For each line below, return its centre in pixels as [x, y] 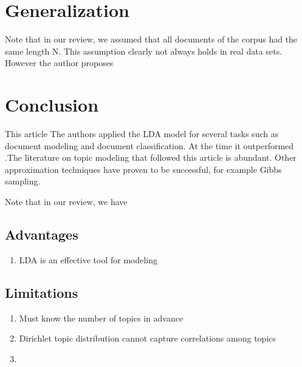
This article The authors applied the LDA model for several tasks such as [142, 134]
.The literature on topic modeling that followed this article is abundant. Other [151, 157]
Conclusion [52, 105]
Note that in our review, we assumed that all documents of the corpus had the [151, 39]
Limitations [42, 292]
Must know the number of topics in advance [101, 318]
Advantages [42, 234]
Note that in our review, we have [66, 201]
